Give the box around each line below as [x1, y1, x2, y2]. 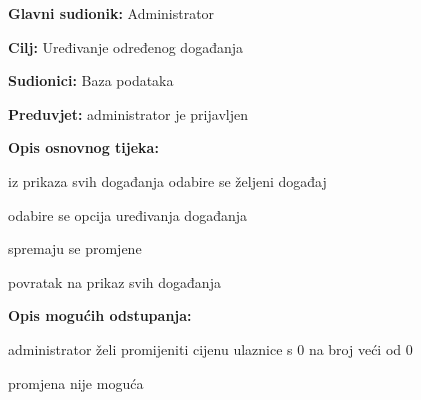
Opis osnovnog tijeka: [8, 137, 159, 158]
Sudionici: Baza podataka [8, 70, 174, 91]
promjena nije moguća [8, 372, 144, 393]
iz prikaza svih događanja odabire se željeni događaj [8, 170, 327, 191]
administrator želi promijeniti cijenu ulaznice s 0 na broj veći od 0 [8, 338, 413, 359]
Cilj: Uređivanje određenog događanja [8, 36, 244, 57]
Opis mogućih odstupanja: [8, 305, 192, 326]
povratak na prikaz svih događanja [8, 271, 221, 292]
